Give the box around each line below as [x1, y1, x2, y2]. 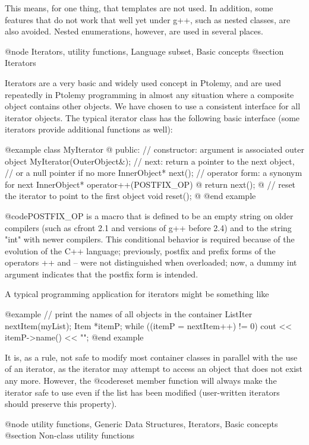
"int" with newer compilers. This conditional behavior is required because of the [5, 233, 295, 245]
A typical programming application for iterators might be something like [5, 288, 269, 300]
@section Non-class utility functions [5, 429, 135, 441]
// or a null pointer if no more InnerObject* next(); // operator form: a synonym [5, 166, 302, 179]
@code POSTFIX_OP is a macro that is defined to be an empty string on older [5, 209, 294, 222]
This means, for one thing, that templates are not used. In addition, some [5, 2, 273, 14]
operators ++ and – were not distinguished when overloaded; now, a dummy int [5, 256, 297, 269]
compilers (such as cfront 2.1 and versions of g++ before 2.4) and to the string [5, 221, 292, 233]
